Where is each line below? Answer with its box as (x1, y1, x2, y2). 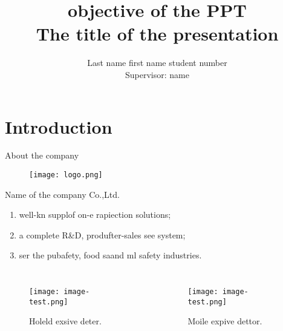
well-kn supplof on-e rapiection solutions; (19, 208, 171, 221)
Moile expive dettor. (187, 315, 262, 327)
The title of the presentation (36, 21, 279, 46)
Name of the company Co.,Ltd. (5, 188, 120, 200)
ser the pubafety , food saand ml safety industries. (19, 249, 202, 261)
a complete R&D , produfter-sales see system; (19, 228, 186, 241)
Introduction (5, 114, 112, 139)
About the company (5, 149, 79, 162)
